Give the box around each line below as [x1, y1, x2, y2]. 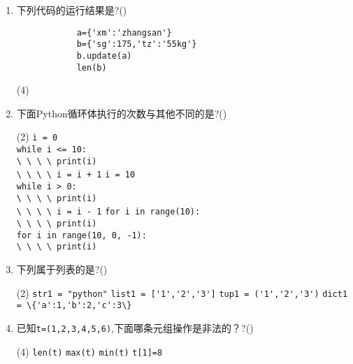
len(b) [76, 62, 107, 73]
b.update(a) [76, 50, 132, 61]
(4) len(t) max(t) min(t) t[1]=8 [16, 344, 163, 358]
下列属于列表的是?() [16, 261, 108, 276]
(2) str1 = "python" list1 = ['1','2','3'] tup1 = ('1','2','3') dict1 [16, 285, 348, 300]
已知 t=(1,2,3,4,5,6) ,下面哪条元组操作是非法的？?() [16, 320, 254, 335]
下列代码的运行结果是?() [16, 3, 127, 17]
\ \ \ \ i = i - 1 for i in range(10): [16, 207, 201, 217]
